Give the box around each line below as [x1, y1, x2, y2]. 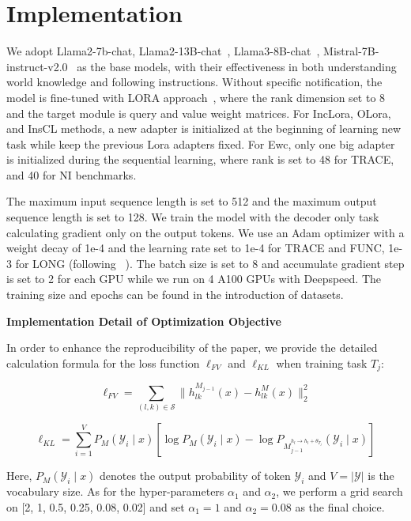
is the [368, 467, 394, 484]
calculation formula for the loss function [6, 354, 200, 371]
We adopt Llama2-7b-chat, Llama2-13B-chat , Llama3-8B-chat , [6, 43, 320, 59]
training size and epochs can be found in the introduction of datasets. [6, 286, 344, 303]
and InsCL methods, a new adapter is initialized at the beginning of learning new [6, 120, 402, 137]
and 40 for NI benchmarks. [6, 166, 137, 183]
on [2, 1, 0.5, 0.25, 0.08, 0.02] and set [6, 498, 185, 515]
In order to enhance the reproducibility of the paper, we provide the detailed [6, 339, 378, 356]
